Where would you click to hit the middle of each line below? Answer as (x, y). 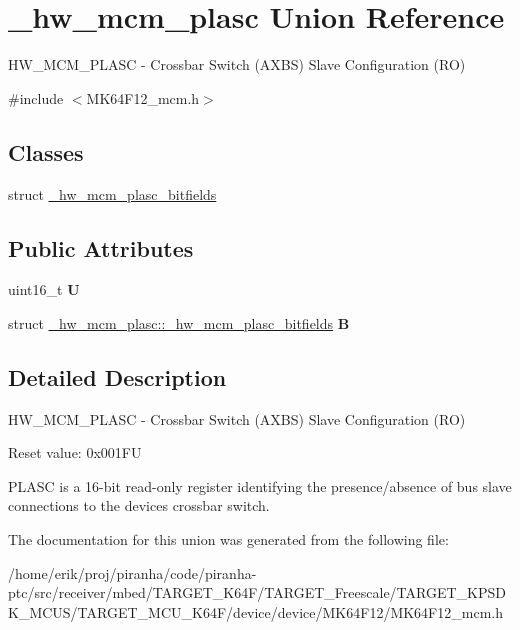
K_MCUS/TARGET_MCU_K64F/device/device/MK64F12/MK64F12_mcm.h (255, 611)
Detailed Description (117, 376)
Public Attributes (101, 247)
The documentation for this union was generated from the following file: (228, 539)
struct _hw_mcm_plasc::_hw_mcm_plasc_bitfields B (179, 322)
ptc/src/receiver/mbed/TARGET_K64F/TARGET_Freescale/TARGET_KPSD (257, 592)
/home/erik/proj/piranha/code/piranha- (132, 572)
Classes (46, 151)
